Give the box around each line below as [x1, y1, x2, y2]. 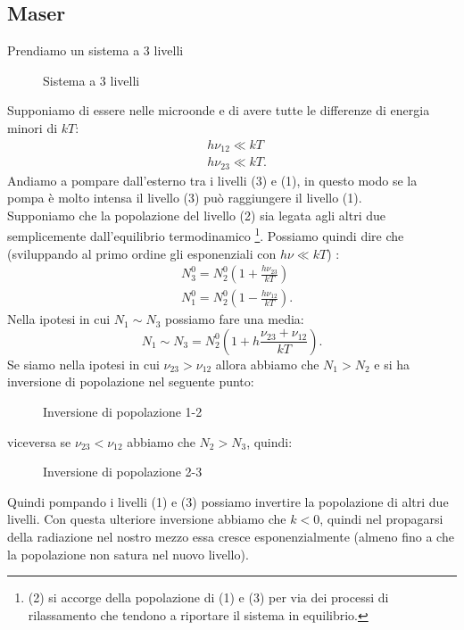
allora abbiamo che [215, 354, 319, 373]
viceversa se [7, 432, 71, 451]
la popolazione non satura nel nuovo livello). [7, 544, 249, 563]
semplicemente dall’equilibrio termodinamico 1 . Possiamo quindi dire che [7, 224, 404, 245]
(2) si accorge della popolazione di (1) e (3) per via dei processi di [28, 588, 389, 607]
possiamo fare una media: [164, 310, 304, 328]
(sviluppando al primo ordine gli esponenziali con [7, 244, 277, 262]
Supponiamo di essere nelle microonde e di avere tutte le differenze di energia [7, 101, 430, 120]
